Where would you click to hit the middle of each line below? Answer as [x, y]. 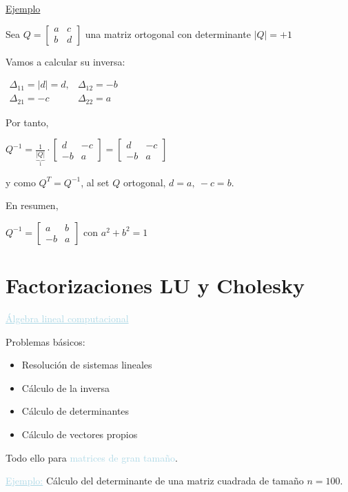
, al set [95, 182]
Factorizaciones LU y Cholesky [155, 285]
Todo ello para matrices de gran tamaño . [92, 457]
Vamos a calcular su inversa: [65, 61]
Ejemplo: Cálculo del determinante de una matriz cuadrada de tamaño [155, 481]
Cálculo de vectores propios [80, 434]
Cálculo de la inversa [66, 387]
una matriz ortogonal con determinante [168, 33]
